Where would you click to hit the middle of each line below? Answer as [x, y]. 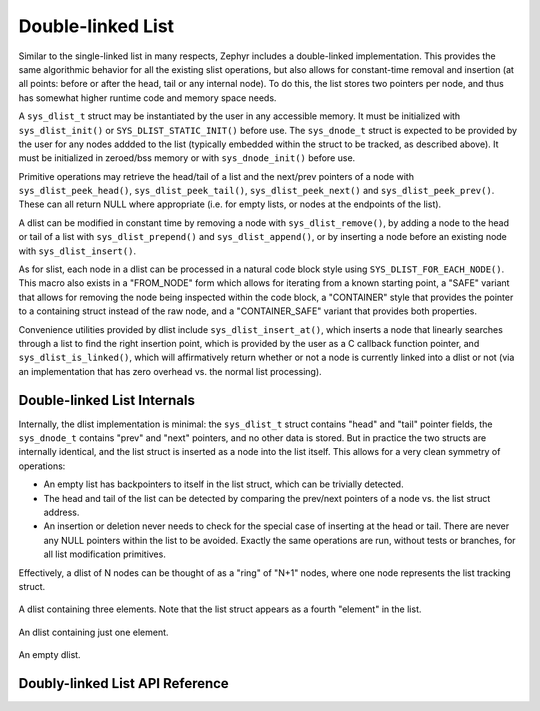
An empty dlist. [49, 655]
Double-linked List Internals [106, 400]
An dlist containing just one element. [93, 632]
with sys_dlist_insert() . [77, 251]
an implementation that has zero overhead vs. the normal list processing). [170, 371]
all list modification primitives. [105, 554]
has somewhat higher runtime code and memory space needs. [147, 97]
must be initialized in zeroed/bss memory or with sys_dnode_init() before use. [187, 158]
